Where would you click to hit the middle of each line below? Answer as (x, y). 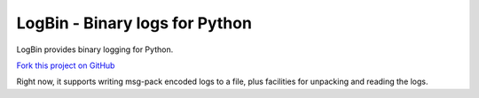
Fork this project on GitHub (66, 65)
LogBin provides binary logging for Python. (95, 49)
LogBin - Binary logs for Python (134, 23)
